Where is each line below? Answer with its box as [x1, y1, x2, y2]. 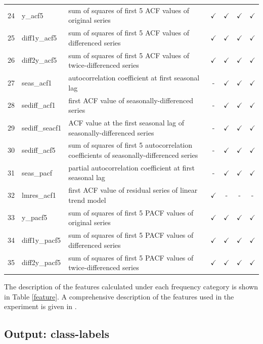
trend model [68, 194, 106, 205]
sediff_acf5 [22, 145, 56, 155]
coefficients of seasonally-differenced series [68, 149, 198, 160]
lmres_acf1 [22, 190, 56, 200]
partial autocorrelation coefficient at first [68, 162, 195, 173]
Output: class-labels [4, 326, 110, 341]
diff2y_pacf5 [22, 257, 61, 268]
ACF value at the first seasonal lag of [68, 117, 185, 127]
